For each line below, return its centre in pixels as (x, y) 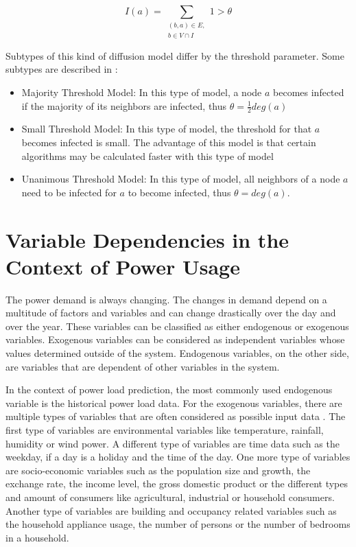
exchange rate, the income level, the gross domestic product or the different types (177, 484)
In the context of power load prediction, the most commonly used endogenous (169, 389)
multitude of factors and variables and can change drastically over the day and (171, 313)
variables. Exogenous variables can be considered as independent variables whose (175, 339)
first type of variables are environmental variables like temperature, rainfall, (165, 430)
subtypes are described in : (62, 69)
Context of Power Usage (123, 266)
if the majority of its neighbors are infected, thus (124, 105)
